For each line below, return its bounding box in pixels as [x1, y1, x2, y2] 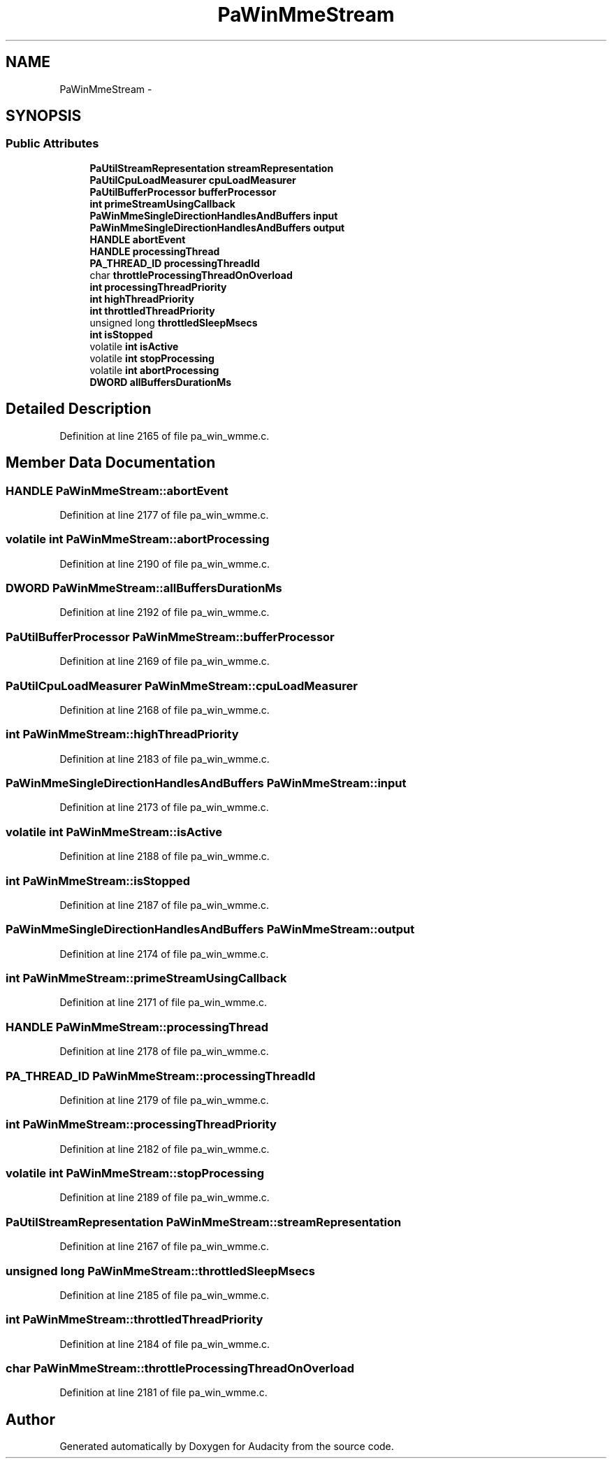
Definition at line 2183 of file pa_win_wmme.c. [59, 752, 270, 765]
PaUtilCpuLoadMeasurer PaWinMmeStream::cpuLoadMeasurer [6, 678, 358, 693]
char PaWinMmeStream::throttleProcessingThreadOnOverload [6, 1361, 354, 1375]
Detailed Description [6, 400, 152, 418]
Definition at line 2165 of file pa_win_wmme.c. [59, 429, 270, 442]
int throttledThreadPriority [89, 304, 215, 317]
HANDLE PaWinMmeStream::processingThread [6, 1019, 269, 1034]
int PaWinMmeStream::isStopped [6, 873, 191, 888]
